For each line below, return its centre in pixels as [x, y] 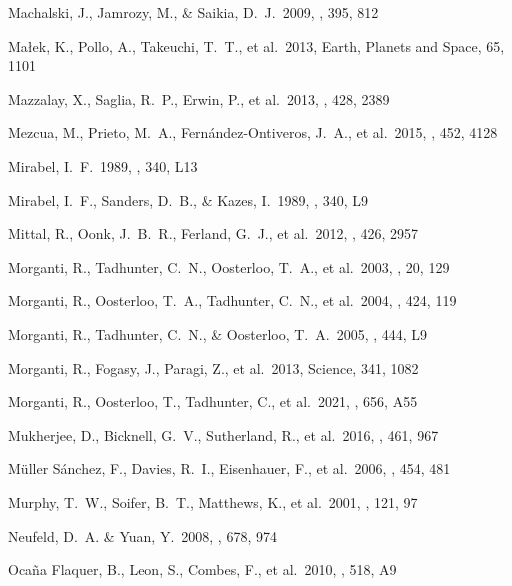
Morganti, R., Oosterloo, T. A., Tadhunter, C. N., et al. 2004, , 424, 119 [232, 300]
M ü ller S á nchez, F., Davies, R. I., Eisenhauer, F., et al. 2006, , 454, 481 [229, 468]
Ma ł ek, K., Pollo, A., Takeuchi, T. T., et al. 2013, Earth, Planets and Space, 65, [256, 45]
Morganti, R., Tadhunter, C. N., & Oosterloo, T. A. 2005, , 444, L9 [218, 333]
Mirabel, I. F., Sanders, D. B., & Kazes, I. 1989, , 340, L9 [188, 199]
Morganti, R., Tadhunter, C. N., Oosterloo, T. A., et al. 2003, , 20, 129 [229, 266]
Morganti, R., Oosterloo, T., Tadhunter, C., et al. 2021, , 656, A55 [213, 401]
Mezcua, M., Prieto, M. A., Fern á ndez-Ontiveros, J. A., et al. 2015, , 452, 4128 [253, 132]
